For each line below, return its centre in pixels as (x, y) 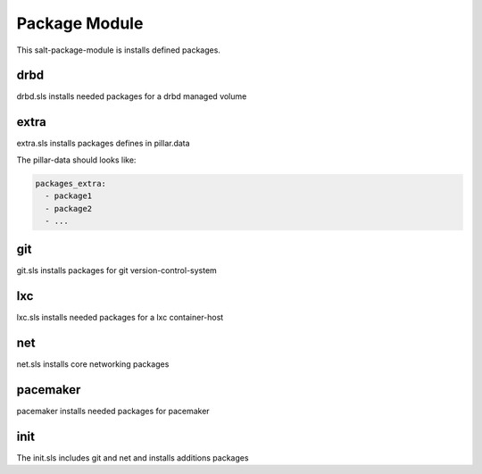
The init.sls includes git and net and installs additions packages (133, 458)
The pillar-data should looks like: (76, 160)
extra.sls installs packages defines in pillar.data (104, 144)
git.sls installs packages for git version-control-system (117, 270)
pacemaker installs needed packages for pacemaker (113, 412)
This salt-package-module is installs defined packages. (118, 50)
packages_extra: (71, 183)
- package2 (69, 208)
